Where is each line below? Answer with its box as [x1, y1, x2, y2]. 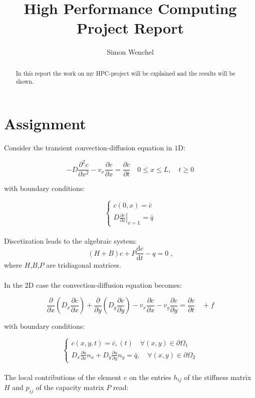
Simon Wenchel [107, 47, 154, 57]
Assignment [4, 113, 86, 134]
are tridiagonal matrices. [46, 260, 121, 270]
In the [4, 279, 23, 290]
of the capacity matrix [36, 382, 104, 392]
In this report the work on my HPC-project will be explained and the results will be [16, 69, 235, 77]
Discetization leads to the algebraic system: [4, 235, 137, 246]
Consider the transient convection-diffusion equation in [4, 142, 172, 152]
